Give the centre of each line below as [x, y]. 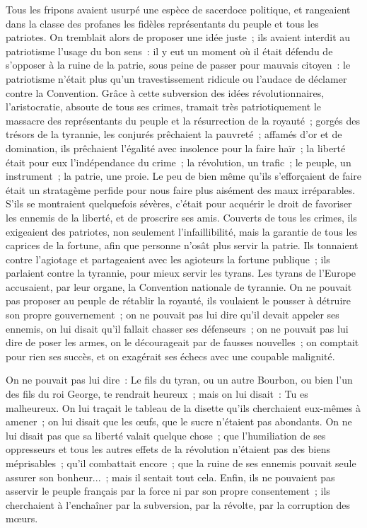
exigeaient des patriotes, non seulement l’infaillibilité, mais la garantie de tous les [182, 231]
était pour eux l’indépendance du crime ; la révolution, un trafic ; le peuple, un [179, 162]
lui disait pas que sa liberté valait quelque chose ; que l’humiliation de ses [166, 435]
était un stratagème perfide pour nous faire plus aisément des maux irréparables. [181, 189]
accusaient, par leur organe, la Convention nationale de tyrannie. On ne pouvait [179, 286]
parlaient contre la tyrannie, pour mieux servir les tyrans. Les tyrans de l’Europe [181, 273]
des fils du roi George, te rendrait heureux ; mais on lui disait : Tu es [157, 394]
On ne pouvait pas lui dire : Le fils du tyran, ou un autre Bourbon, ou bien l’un [179, 380]
